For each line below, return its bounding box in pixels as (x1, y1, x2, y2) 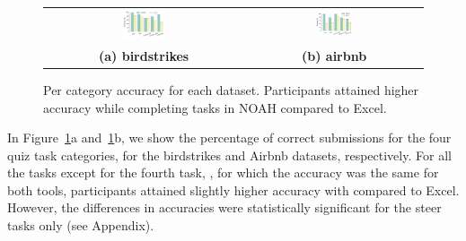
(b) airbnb (302, 46, 367, 65)
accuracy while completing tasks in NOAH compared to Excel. (43, 98, 387, 116)
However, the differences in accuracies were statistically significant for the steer (7, 198, 442, 217)
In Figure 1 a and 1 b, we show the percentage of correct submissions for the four (7, 128, 452, 147)
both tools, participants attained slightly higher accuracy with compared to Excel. (7, 180, 460, 199)
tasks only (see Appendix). (7, 216, 154, 235)
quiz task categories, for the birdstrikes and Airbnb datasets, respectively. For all (7, 145, 452, 164)
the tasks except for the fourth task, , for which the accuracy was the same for (7, 163, 439, 182)
